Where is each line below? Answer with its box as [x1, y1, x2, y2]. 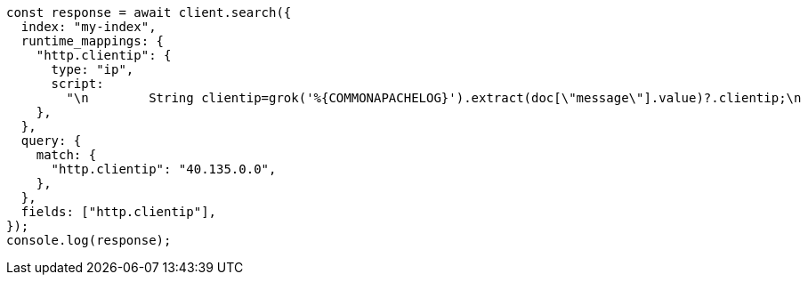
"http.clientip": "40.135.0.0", [51, 162, 277, 176]
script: [51, 77, 104, 91]
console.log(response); [6, 233, 172, 247]
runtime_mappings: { [20, 34, 165, 48]
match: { [36, 148, 97, 162]
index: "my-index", [20, 20, 157, 34]
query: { [20, 133, 82, 148]
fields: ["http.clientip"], [20, 205, 217, 219]
